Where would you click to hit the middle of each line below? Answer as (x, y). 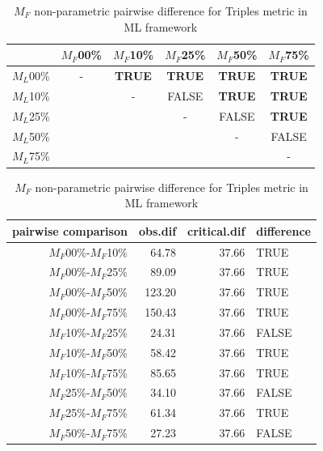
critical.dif (216, 230)
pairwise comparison (70, 230)
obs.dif (157, 230)
